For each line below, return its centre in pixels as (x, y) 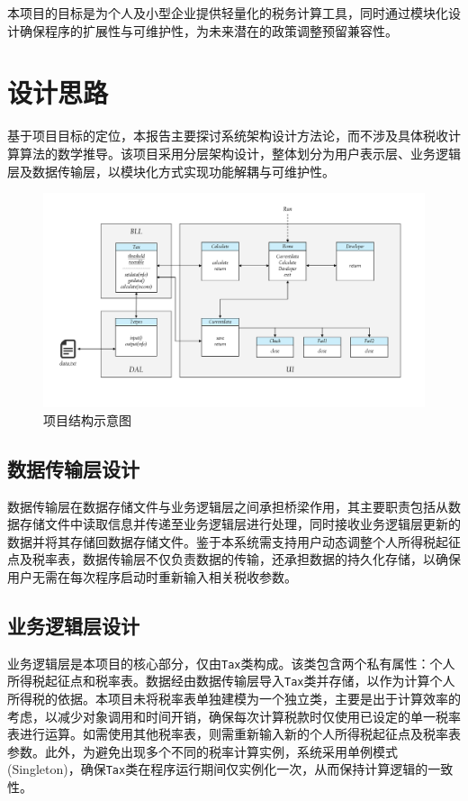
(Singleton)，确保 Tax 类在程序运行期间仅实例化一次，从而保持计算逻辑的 (218, 769)
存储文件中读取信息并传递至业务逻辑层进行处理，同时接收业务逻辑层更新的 (240, 524)
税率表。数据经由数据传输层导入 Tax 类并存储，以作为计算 (262, 681)
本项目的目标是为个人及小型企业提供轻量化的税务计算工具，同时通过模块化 (228, 13)
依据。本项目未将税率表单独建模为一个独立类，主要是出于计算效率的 (259, 699)
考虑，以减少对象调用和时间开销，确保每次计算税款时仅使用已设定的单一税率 (234, 716)
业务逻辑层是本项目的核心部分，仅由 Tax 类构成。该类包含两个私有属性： (219, 663)
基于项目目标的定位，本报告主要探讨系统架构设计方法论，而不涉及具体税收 (228, 136)
